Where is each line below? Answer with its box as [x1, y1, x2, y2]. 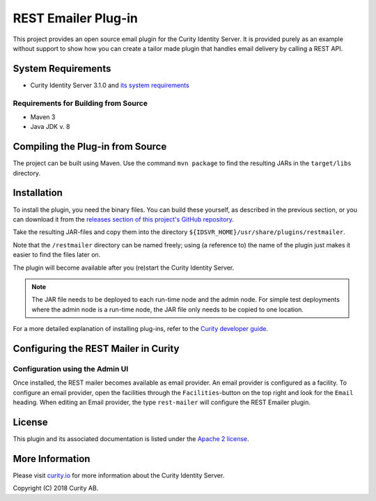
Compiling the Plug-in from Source [13, 141, 167, 153]
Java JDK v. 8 [30, 123, 70, 131]
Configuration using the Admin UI [13, 364, 129, 373]
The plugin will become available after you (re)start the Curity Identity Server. [13, 263, 235, 272]
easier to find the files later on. [13, 251, 101, 259]
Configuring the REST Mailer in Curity [13, 342, 180, 355]
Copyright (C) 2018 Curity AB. [13, 484, 99, 493]
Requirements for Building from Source [13, 98, 148, 108]
